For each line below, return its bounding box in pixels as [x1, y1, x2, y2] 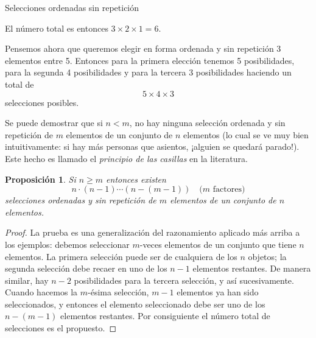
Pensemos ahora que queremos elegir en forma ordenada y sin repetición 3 [5, 42, 281, 55]
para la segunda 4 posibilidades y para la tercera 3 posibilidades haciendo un [5, 66, 292, 79]
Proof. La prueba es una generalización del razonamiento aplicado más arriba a [5, 226, 300, 239]
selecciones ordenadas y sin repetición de [5, 194, 156, 206]
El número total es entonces [5, 21, 108, 34]
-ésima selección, [88, 286, 149, 298]
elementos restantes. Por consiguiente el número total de [60, 309, 270, 322]
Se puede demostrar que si [5, 116, 103, 129]
